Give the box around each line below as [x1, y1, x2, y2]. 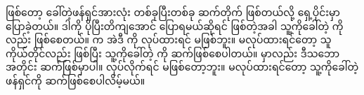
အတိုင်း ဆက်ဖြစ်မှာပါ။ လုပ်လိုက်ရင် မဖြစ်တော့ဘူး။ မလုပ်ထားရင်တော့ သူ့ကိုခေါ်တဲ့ [6, 59, 359, 74]
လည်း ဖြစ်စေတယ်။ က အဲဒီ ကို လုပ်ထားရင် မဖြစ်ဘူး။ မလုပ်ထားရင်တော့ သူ [6, 32, 332, 47]
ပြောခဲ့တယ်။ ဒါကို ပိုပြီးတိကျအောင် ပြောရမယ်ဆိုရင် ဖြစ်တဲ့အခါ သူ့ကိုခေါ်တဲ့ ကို [6, 18, 344, 33]
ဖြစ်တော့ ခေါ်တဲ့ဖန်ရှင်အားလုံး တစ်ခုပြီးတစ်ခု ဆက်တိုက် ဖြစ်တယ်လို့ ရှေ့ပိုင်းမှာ [6, 5, 340, 19]
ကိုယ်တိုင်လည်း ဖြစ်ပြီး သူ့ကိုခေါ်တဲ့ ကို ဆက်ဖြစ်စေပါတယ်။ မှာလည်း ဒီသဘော [6, 45, 340, 60]
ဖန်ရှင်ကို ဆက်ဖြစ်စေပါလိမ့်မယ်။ [6, 73, 145, 87]
